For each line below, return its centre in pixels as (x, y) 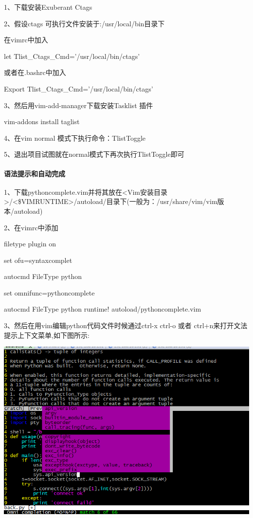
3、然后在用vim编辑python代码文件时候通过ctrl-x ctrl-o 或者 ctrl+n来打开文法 (126, 325)
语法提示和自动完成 (35, 173)
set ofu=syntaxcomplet (38, 260)
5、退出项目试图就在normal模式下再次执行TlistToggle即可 (94, 154)
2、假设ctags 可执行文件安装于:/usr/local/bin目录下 (84, 23)
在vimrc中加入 (26, 40)
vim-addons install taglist (42, 121)
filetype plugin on (30, 244)
